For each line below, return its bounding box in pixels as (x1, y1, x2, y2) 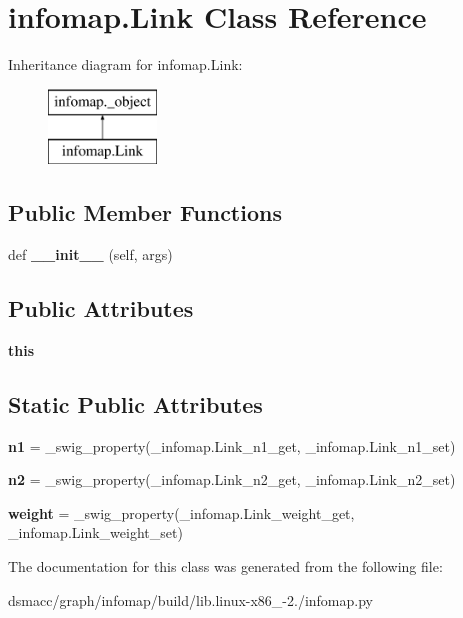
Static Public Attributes (8, 388, 263, 419)
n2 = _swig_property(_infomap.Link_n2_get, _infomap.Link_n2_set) (8, 469, 456, 490)
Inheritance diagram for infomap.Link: (8, 54, 243, 75)
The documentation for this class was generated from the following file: (8, 556, 443, 577)
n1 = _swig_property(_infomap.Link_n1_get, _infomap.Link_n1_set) (8, 435, 456, 456)
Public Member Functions (8, 197, 282, 228)
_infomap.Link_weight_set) (8, 522, 183, 543)
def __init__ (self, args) (8, 244, 173, 265)
